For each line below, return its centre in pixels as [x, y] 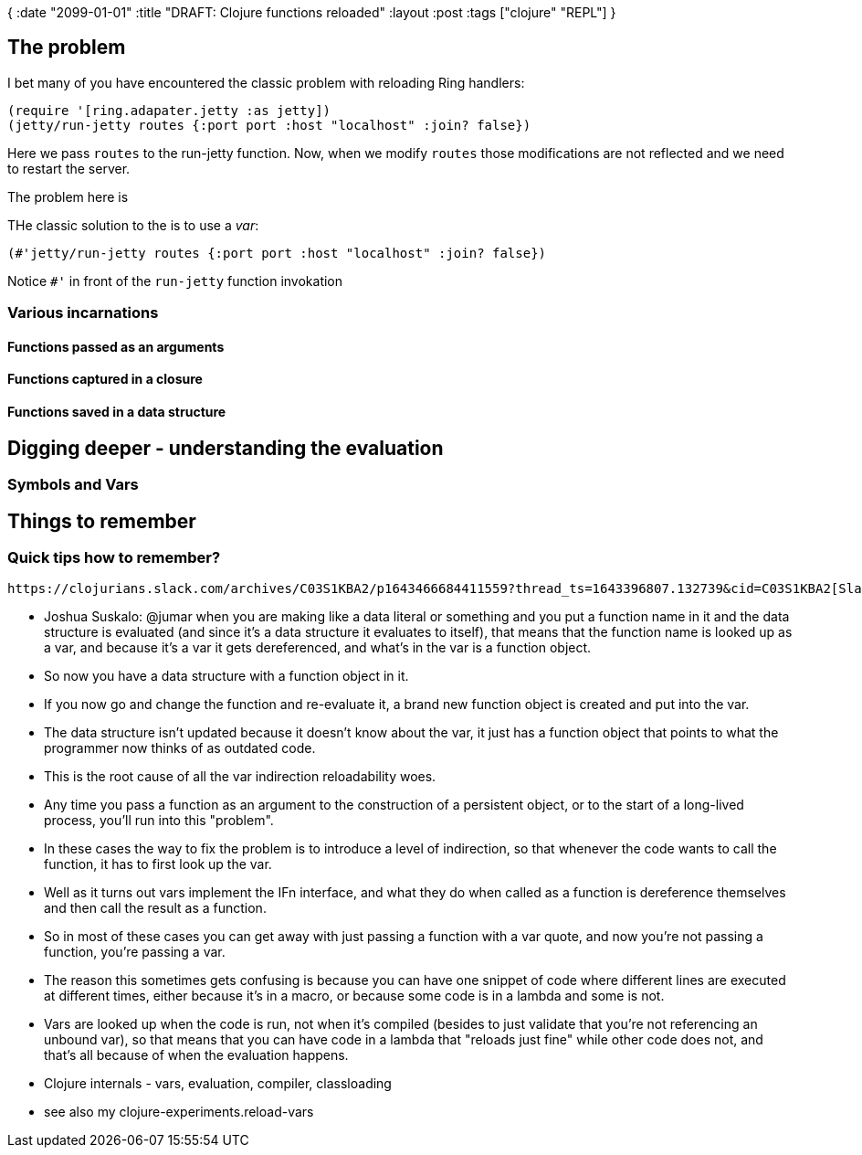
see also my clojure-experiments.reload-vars [179, 1112]
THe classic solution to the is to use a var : [133, 225]
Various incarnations [83, 313]
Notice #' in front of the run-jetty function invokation [175, 281]
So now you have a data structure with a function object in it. [226, 676]
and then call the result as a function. [155, 908]
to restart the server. [69, 168]
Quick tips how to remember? [114, 557]
